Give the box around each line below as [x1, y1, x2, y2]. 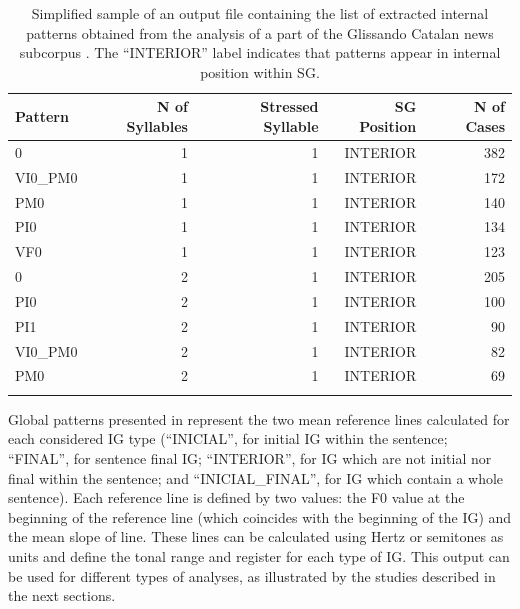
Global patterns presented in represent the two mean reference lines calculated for [8, 408, 510, 429]
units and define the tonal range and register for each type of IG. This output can [8, 545, 510, 566]
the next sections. [8, 585, 116, 606]
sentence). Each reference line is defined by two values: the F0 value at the [8, 487, 465, 508]
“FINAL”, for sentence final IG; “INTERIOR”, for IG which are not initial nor [8, 447, 492, 468]
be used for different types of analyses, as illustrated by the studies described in [8, 565, 496, 586]
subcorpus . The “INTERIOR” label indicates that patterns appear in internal [19, 42, 501, 63]
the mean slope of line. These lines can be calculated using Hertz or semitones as [8, 526, 504, 547]
